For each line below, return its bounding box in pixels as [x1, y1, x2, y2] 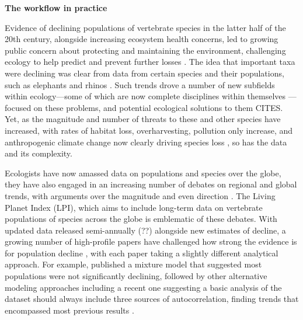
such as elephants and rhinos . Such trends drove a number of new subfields [5, 78, 275, 91]
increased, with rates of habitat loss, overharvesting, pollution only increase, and [5, 124, 293, 136]
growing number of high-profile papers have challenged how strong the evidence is [5, 235, 297, 248]
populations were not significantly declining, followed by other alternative [5, 270, 267, 282]
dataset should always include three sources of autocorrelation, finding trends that [5, 293, 299, 305]
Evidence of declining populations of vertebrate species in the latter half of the [5, 21, 286, 33]
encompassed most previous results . [5, 304, 134, 316]
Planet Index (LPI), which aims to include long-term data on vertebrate [5, 201, 263, 213]
